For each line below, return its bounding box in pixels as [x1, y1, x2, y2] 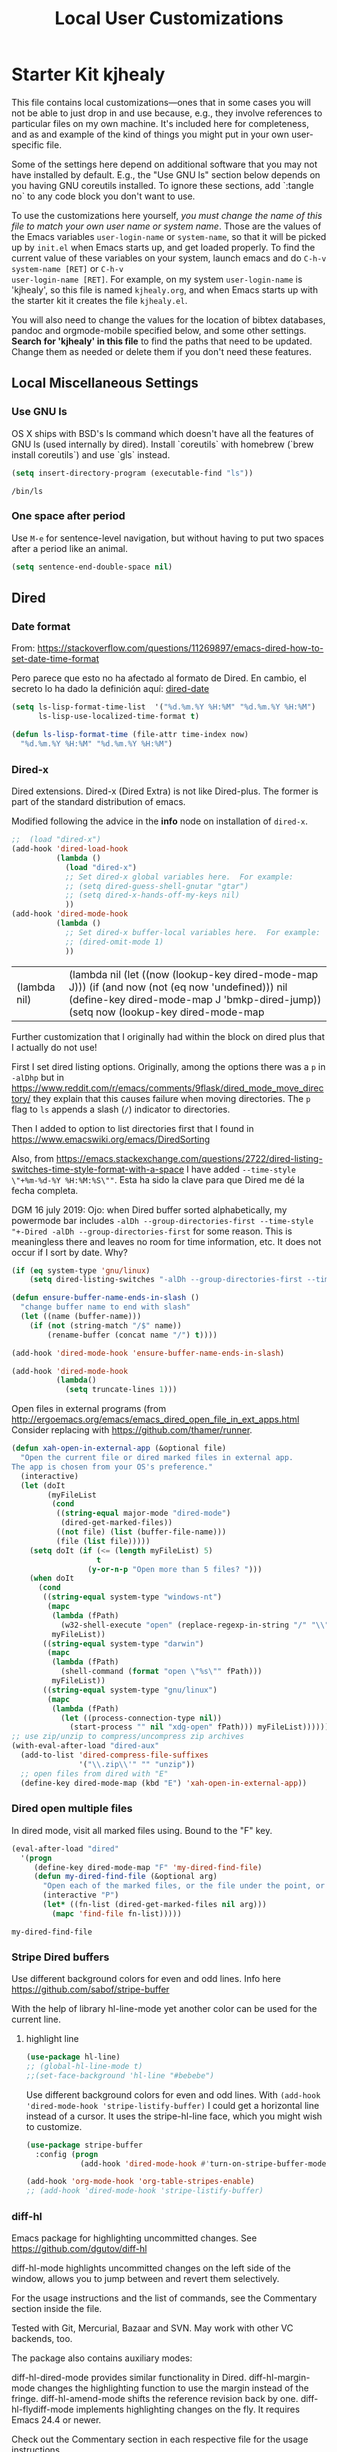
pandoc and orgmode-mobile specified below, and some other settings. [11, 324, 307, 336]
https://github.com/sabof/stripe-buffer [11, 1983, 170, 1996]
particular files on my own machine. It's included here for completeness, [11, 117, 309, 129]
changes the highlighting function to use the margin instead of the [37, 2382, 309, 2394]
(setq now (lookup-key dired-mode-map [68, 1005, 265, 1019]
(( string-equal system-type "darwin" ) [42, 1638, 204, 1649]
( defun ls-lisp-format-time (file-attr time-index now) [11, 730, 249, 740]
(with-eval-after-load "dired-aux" [11, 1741, 160, 1751]
